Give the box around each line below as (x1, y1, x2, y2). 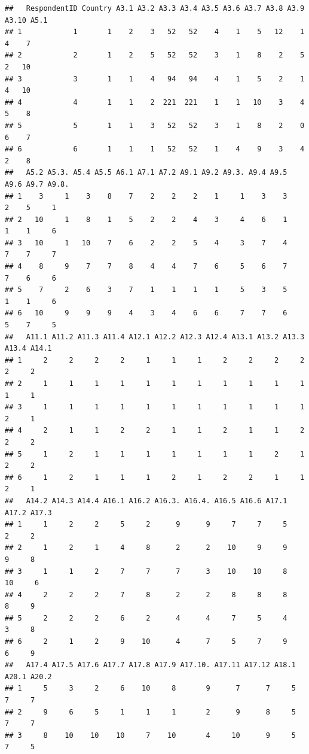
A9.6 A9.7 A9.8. (5, 180, 69, 188)
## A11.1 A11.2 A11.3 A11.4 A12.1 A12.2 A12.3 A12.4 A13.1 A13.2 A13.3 (5, 332, 305, 341)
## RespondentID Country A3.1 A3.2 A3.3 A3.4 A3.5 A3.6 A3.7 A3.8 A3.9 (5, 4, 305, 13)
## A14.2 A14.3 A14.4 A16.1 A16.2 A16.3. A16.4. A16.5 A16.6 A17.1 (5, 496, 287, 505)
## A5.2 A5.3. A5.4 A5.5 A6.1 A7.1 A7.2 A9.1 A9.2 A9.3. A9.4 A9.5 (5, 168, 287, 177)
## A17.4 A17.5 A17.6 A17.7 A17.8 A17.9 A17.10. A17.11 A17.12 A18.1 (5, 661, 296, 670)
